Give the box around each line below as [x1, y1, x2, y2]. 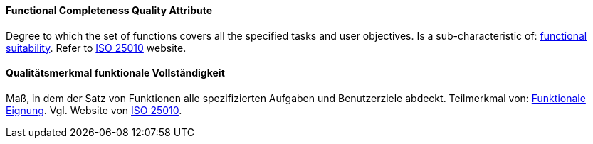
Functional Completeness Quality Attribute [6, 4, 213, 16]
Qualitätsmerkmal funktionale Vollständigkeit [6, 67, 225, 79]
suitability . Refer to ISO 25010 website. [6, 41, 187, 54]
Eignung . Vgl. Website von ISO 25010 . [6, 104, 182, 116]
